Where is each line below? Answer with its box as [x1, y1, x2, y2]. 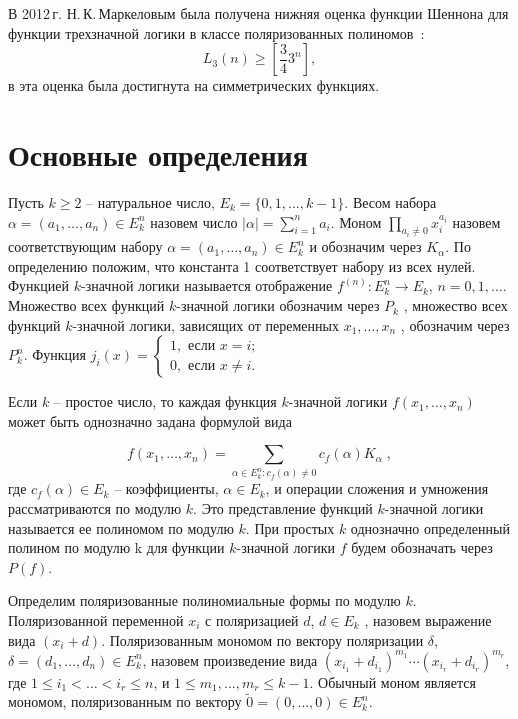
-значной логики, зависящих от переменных [72, 314, 339, 335]
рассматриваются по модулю [8, 498, 182, 518]
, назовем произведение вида [142, 649, 318, 670]
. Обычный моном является [309, 671, 476, 692]
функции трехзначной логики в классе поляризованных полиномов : [8, 22, 425, 43]
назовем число [150, 211, 238, 232]
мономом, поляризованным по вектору [8, 691, 242, 712]
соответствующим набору [8, 236, 163, 257]
